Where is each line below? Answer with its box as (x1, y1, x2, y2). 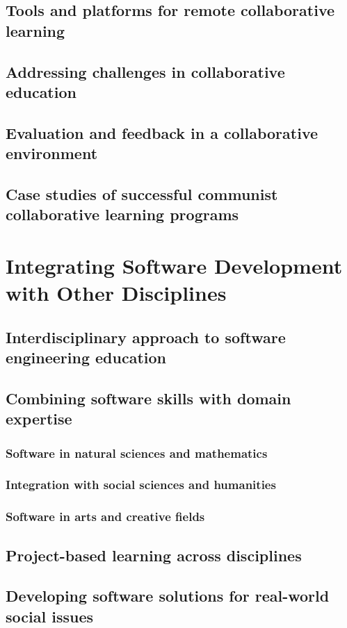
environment (6, 142, 98, 164)
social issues (6, 605, 93, 627)
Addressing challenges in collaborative (6, 60, 285, 82)
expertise (6, 408, 72, 429)
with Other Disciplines (6, 279, 227, 307)
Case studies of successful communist (6, 183, 278, 204)
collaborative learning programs (6, 204, 239, 225)
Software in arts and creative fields (6, 508, 205, 525)
